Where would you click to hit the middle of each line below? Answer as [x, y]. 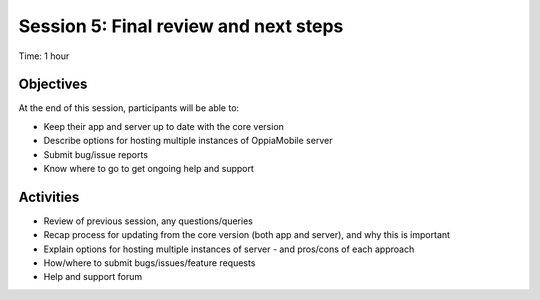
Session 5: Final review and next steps [181, 26]
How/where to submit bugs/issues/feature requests [149, 263]
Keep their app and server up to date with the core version [164, 126]
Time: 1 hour [44, 56]
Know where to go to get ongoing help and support [149, 169]
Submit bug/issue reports [96, 154]
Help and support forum [93, 277]
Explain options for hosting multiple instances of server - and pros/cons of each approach [229, 249]
